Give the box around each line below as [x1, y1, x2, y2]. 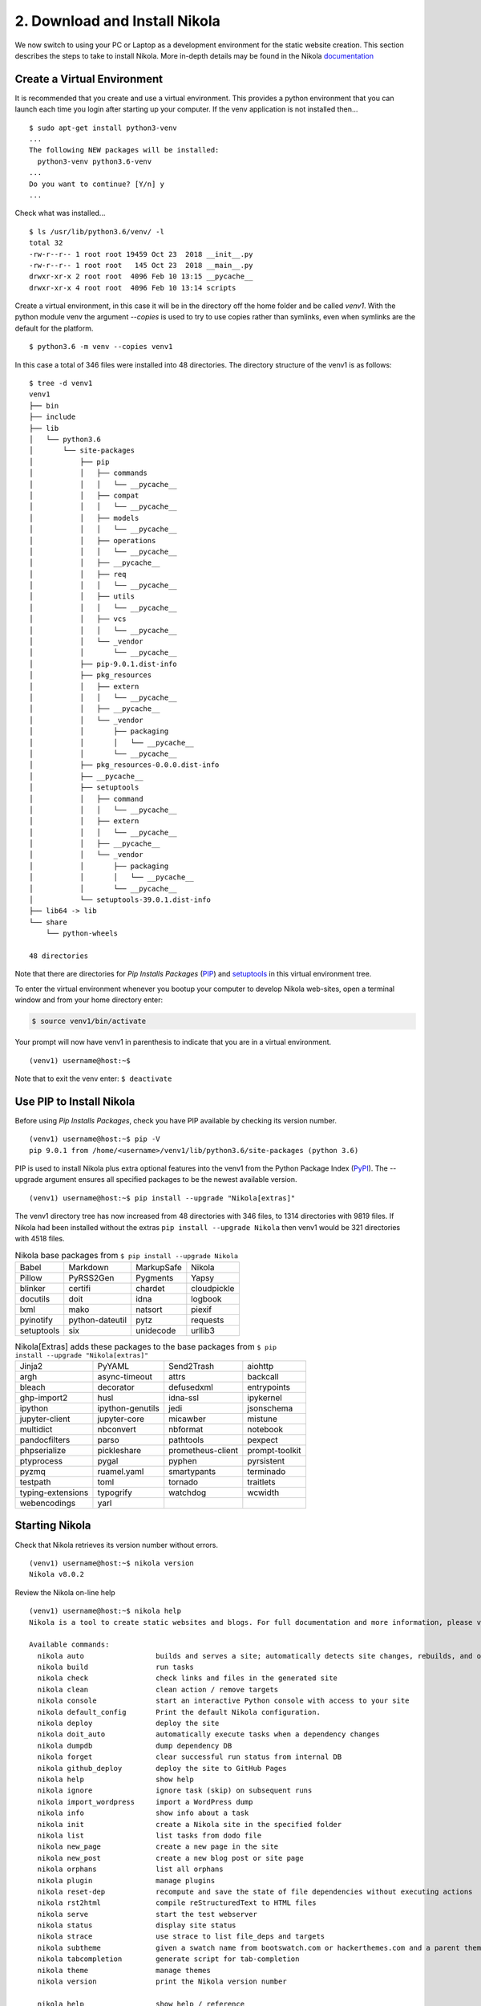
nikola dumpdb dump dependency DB [37, 1741, 232, 1750]
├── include [29, 412, 76, 421]
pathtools [168, 1435, 204, 1446]
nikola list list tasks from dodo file [37, 1830, 262, 1840]
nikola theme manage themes [37, 1966, 212, 1975]
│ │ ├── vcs [29, 615, 127, 623]
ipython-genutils [97, 1403, 160, 1414]
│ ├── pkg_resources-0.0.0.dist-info [29, 761, 220, 770]
